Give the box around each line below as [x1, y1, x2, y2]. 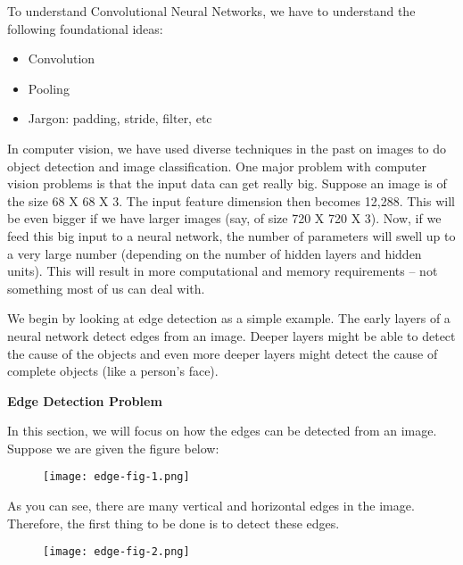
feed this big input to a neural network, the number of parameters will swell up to [7, 226, 456, 245]
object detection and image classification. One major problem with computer [7, 156, 427, 175]
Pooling [28, 79, 70, 97]
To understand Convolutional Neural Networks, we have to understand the [7, 2, 416, 20]
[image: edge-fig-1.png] [43, 470, 190, 484]
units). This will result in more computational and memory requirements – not [7, 262, 438, 280]
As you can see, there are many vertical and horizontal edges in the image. [7, 496, 415, 515]
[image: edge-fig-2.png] [43, 545, 190, 559]
